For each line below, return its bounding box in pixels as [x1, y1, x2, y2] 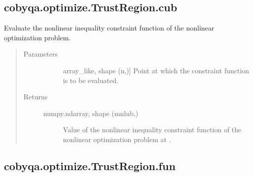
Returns [23, 91, 48, 102]
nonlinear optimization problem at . [63, 134, 171, 144]
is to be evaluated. [63, 75, 118, 85]
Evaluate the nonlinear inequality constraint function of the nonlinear [4, 23, 215, 33]
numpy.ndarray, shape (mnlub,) [43, 108, 139, 118]
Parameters [23, 49, 58, 59]
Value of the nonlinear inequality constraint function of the [63, 124, 242, 135]
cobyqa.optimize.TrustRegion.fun [4, 158, 176, 173]
